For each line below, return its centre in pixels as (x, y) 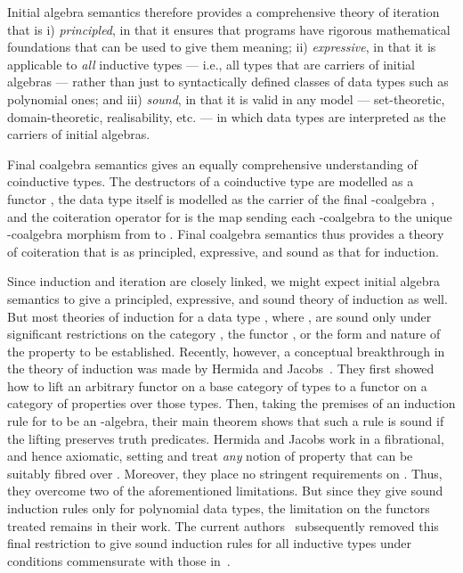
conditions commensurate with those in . (119, 560)
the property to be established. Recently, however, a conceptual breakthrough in (226, 351)
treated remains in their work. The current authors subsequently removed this (223, 525)
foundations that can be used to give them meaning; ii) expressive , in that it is (222, 47)
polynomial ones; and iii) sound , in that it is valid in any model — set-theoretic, (226, 98)
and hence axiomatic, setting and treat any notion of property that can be (210, 456)
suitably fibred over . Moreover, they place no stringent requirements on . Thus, (225, 473)
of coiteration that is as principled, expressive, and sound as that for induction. (223, 251)
